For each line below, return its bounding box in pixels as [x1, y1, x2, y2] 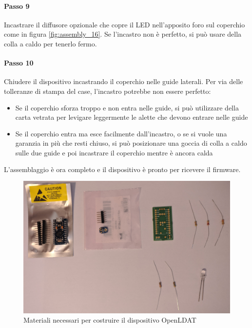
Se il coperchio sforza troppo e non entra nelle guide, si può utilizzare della [15, 102, 239, 112]
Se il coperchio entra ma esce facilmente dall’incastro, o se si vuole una [15, 128, 227, 138]
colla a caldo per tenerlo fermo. [4, 38, 97, 48]
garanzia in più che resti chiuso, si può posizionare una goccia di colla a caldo [15, 138, 247, 148]
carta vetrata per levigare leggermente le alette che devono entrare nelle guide [15, 112, 248, 122]
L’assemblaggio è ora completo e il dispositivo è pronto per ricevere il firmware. [4, 164, 241, 174]
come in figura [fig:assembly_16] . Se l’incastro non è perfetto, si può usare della [4, 29, 242, 39]
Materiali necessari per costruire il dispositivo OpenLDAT [23, 315, 196, 325]
